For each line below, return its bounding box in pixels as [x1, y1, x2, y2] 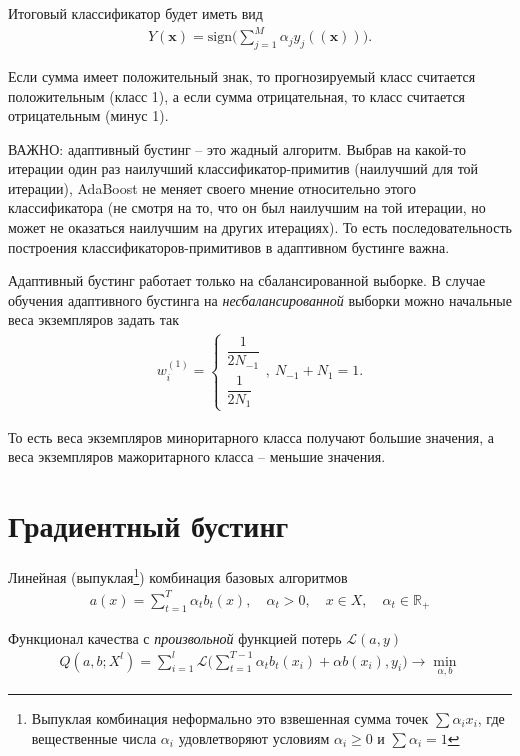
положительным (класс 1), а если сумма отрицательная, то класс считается [8, 85, 466, 106]
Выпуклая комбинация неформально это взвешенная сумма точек [31, 707, 429, 728]
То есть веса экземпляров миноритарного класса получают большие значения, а [8, 426, 494, 447]
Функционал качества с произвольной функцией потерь [8, 627, 342, 648]
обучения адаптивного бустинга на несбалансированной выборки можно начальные [8, 289, 512, 310]
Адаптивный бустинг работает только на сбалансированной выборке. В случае [8, 270, 486, 291]
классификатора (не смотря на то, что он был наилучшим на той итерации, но [8, 197, 486, 218]
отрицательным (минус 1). [8, 105, 169, 126]
